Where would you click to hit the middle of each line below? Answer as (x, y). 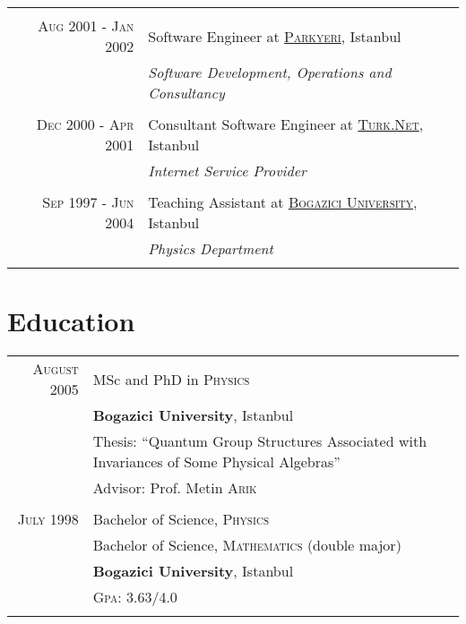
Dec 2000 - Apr (85, 124)
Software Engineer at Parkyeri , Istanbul (275, 36)
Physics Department (211, 248)
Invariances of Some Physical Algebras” (216, 462)
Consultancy (186, 93)
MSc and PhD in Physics (171, 379)
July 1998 (48, 519)
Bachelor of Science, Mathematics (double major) (247, 545)
